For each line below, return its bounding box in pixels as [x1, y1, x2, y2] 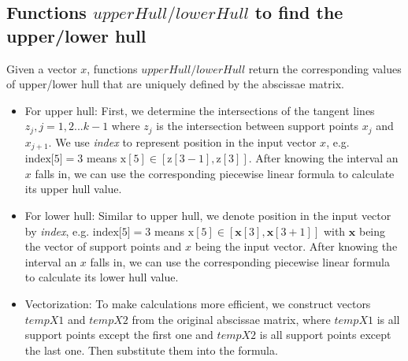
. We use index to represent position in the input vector [48, 133, 317, 150]
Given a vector [6, 60, 77, 76]
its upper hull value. [24, 180, 122, 197]
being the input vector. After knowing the [195, 238, 398, 255]
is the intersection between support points [156, 117, 358, 134]
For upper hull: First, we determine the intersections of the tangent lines [24, 102, 375, 118]
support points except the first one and [24, 326, 213, 343]
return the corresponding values [248, 60, 402, 76]
